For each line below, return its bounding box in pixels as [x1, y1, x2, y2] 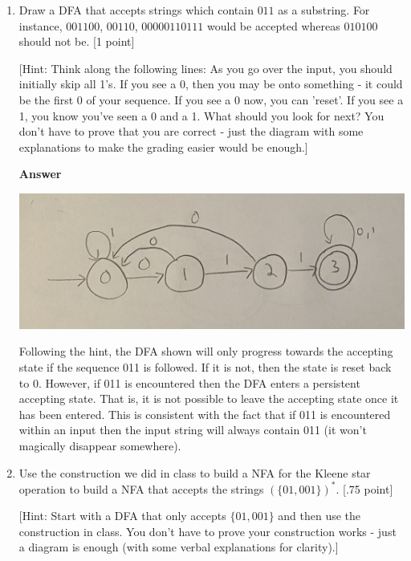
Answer [18, 165, 62, 182]
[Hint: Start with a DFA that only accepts [18, 507, 226, 524]
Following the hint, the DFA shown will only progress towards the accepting [18, 343, 393, 360]
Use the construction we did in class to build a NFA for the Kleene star [18, 464, 371, 481]
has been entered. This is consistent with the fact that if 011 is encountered [18, 405, 391, 422]
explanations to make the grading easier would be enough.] [18, 138, 308, 155]
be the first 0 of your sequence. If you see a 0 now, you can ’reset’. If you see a [18, 91, 404, 108]
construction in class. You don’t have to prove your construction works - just [18, 522, 397, 539]
